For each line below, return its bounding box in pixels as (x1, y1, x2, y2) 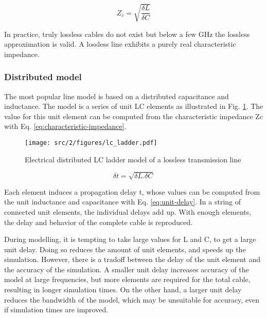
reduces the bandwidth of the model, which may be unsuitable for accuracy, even (4, 294, 260, 305)
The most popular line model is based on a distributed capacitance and (4, 90, 229, 101)
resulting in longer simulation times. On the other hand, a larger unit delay (4, 284, 242, 295)
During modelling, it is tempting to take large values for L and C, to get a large (4, 234, 256, 245)
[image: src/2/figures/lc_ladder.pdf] (25, 139, 157, 146)
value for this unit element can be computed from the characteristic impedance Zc (4, 110, 263, 121)
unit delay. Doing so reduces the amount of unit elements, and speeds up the (4, 244, 246, 254)
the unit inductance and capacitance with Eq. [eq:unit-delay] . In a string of (4, 196, 241, 207)
